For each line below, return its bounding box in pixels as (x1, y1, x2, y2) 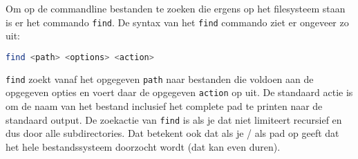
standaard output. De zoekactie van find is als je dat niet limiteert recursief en (6, 112, 342, 127)
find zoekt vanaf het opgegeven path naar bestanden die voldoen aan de (6, 71, 314, 86)
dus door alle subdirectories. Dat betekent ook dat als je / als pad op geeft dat (6, 126, 339, 140)
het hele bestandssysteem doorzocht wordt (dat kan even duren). (6, 139, 281, 153)
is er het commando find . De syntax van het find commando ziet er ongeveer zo (6, 15, 349, 29)
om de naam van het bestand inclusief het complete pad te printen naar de (6, 99, 323, 113)
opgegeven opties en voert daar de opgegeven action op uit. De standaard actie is (6, 85, 353, 100)
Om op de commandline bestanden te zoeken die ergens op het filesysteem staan (6, 1, 346, 15)
